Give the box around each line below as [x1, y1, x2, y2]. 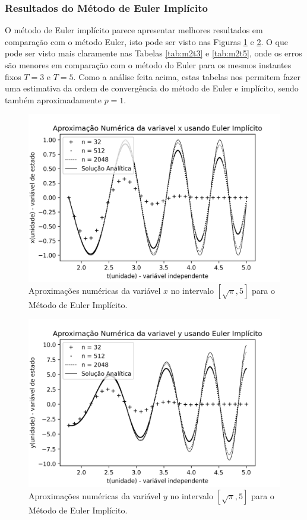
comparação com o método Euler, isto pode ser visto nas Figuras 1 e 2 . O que [5, 35, 288, 47]
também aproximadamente [5, 93, 102, 106]
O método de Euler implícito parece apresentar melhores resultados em [5, 24, 263, 36]
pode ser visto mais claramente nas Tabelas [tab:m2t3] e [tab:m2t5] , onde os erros [5, 47, 302, 59]
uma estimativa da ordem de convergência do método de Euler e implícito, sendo [5, 82, 299, 94]
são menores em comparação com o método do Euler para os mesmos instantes [5, 59, 292, 71]
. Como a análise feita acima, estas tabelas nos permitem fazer [73, 70, 300, 83]
